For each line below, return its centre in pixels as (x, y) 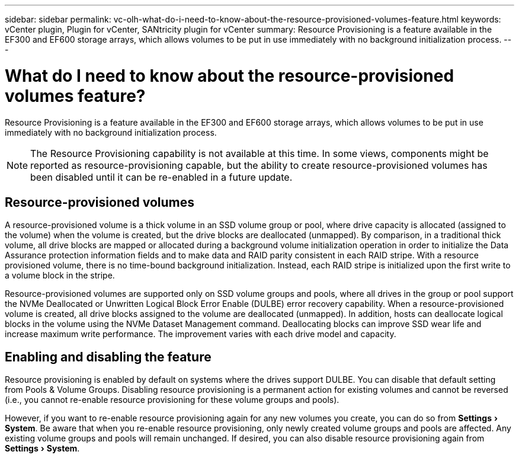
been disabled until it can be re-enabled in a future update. (161, 177)
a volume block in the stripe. (60, 276)
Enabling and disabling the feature (108, 357)
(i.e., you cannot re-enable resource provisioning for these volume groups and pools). (172, 400)
